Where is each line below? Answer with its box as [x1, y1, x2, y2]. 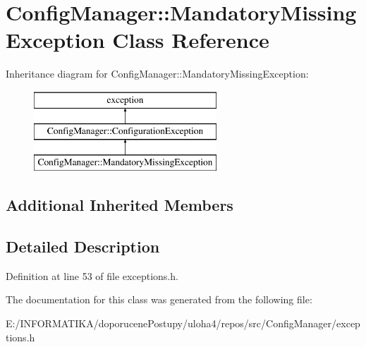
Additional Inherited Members [6, 194, 233, 216]
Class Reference [112, 25, 269, 54]
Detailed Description [6, 236, 160, 257]
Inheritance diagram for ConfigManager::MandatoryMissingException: [6, 66, 309, 81]
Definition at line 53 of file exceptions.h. [6, 268, 178, 283]
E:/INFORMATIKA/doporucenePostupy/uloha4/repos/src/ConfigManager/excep [6, 316, 360, 331]
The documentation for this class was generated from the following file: [6, 292, 312, 307]
